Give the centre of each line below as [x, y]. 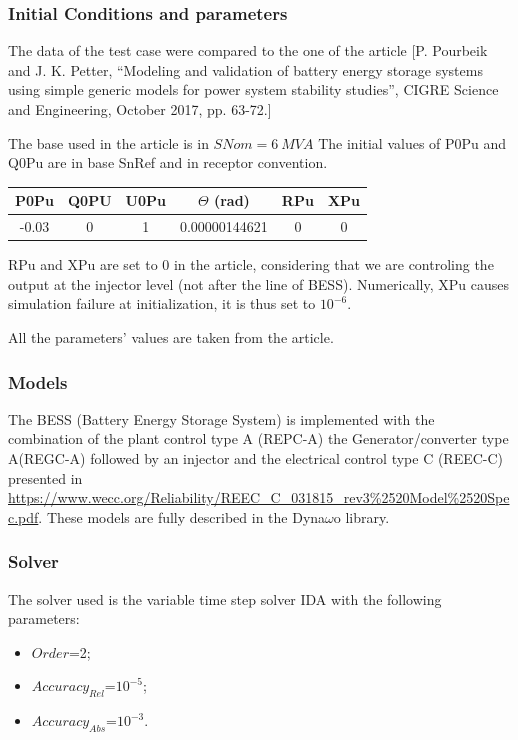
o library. [361, 516]
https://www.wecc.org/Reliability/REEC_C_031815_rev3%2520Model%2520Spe [259, 497]
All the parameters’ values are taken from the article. [171, 337]
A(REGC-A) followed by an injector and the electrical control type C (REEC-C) [256, 458]
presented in [45, 477]
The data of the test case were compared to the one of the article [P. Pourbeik [248, 50]
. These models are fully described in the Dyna [182, 516]
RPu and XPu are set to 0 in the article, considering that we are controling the [251, 264]
